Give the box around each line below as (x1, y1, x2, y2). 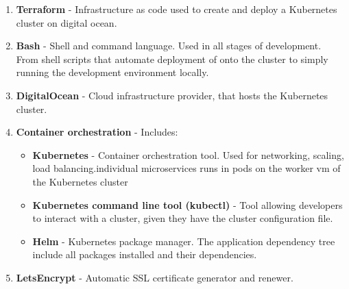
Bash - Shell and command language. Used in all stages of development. (16, 38, 322, 53)
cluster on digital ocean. (16, 15, 117, 29)
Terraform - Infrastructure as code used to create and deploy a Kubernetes (16, 2, 337, 16)
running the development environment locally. (16, 65, 209, 79)
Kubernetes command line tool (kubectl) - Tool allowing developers (32, 197, 343, 212)
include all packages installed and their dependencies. (32, 247, 257, 262)
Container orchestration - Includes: (16, 125, 178, 139)
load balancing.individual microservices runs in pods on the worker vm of (32, 161, 341, 175)
